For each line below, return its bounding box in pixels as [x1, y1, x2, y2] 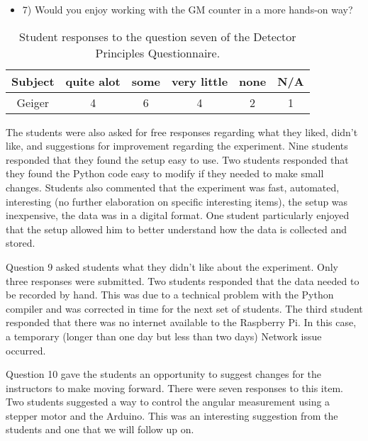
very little [171, 72, 228, 89]
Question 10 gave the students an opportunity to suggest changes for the [6, 367, 322, 381]
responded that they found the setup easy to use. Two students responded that [6, 152, 349, 167]
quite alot [65, 72, 121, 89]
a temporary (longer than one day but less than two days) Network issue [6, 328, 322, 343]
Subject [11, 72, 55, 89]
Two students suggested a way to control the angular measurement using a [6, 394, 330, 409]
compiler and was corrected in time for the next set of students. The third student [6, 301, 363, 316]
